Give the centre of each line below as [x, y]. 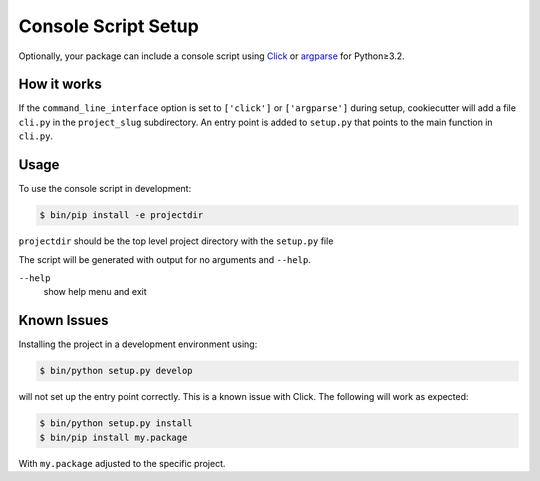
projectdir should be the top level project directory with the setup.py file [176, 241]
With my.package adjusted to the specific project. [122, 463]
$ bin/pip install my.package [113, 437]
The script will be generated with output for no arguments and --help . [165, 259]
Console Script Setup [108, 26]
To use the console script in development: [105, 189]
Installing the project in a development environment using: [138, 344]
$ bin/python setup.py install [116, 423]
